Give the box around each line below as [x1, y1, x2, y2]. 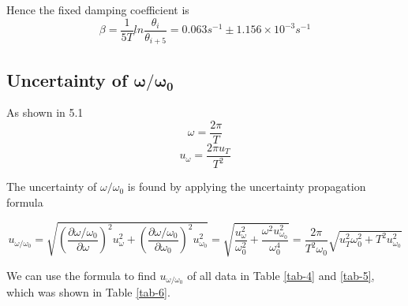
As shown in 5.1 [6, 104, 84, 121]
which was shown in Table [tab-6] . [6, 283, 170, 300]
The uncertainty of [6, 178, 97, 195]
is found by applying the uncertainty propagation [127, 178, 366, 195]
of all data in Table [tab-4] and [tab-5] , [187, 267, 375, 283]
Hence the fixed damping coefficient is [6, 2, 189, 17]
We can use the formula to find [6, 267, 156, 283]
